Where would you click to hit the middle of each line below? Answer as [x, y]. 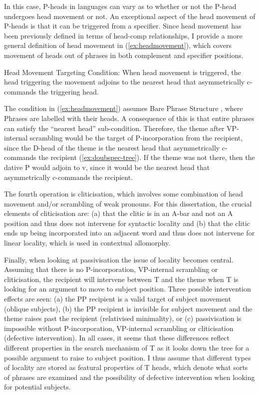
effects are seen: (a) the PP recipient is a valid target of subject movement [118, 299]
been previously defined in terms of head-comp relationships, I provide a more [123, 35]
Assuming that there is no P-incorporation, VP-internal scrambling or [111, 269]
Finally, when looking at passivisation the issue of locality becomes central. [119, 259]
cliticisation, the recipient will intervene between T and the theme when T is [121, 279]
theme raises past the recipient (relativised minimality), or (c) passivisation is [123, 318]
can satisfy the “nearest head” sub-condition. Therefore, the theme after [114, 128]
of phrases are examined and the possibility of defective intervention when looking [130, 377]
